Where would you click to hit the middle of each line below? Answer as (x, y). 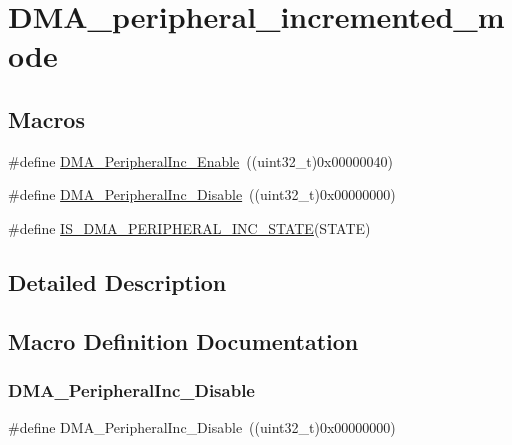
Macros (46, 118)
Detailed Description (117, 281)
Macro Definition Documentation (183, 340)
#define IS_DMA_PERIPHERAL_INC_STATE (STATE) (189, 227)
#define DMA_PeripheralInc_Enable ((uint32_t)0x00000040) (200, 160)
